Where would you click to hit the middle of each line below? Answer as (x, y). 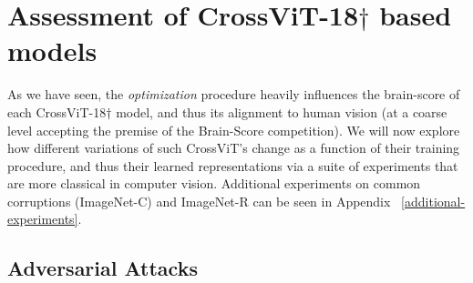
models (52, 51)
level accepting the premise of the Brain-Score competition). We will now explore (234, 130)
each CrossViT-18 (57, 111)
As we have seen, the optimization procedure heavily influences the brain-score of (234, 94)
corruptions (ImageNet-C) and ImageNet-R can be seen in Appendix (199, 201)
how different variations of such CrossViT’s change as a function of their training (234, 148)
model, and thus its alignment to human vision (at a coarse (282, 111)
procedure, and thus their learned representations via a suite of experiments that (233, 165)
